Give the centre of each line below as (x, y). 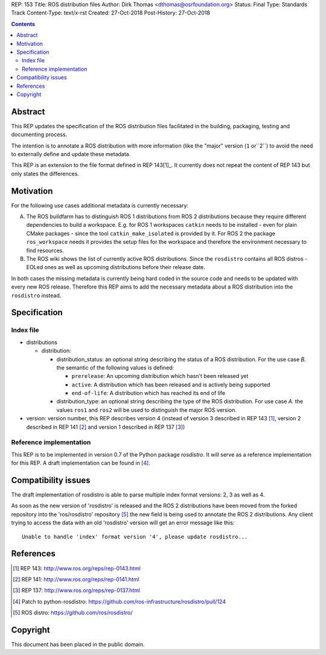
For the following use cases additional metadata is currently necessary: (100, 205)
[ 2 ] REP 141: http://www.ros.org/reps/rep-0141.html (76, 579)
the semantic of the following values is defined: (115, 367)
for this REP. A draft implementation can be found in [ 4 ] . (81, 463)
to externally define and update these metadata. (71, 154)
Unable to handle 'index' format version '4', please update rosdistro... (135, 536)
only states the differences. (45, 174)
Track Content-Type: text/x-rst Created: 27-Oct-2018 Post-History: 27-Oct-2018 (111, 13)
